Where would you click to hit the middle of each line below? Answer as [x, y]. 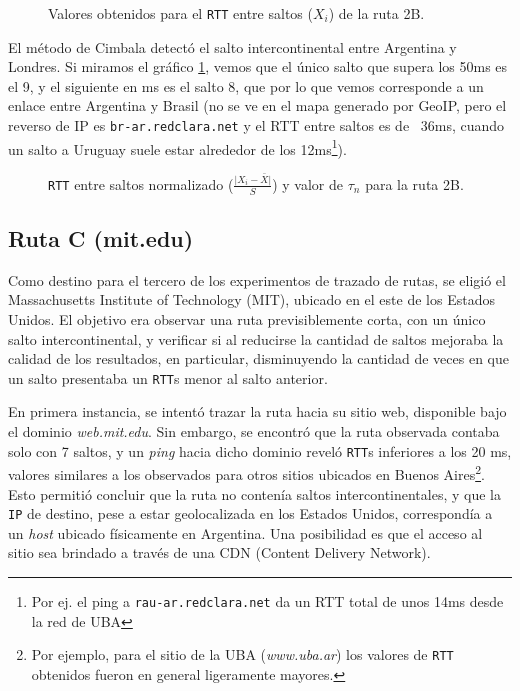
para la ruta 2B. [414, 183]
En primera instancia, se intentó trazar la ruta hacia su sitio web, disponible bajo [257, 411]
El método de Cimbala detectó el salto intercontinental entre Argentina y [232, 46]
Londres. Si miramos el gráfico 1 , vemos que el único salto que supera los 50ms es [258, 66]
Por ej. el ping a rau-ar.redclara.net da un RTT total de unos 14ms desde [267, 601]
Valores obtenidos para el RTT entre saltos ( [180, 13]
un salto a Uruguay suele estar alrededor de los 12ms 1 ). [177, 147]
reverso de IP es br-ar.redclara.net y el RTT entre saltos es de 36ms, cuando [256, 125]
